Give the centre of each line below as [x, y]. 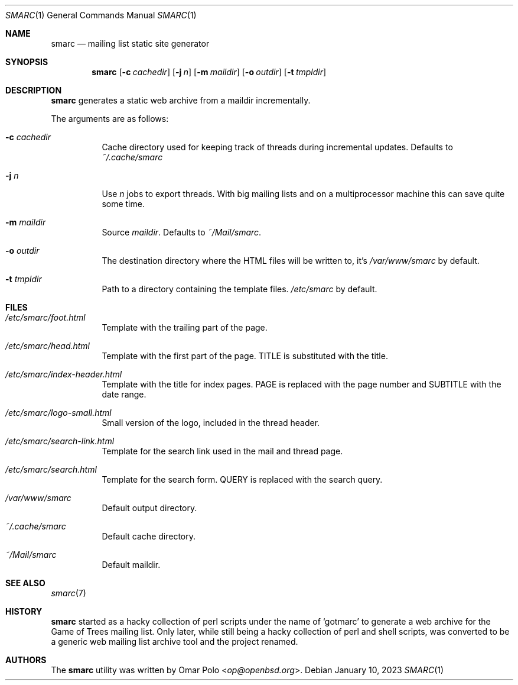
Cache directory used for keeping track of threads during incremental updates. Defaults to [277, 147]
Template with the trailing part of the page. [185, 327]
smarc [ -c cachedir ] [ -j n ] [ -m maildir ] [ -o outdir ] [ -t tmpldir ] [209, 72]
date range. [124, 394]
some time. [123, 204]
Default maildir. [131, 565]
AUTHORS [26, 660]
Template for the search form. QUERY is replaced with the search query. [242, 479]
